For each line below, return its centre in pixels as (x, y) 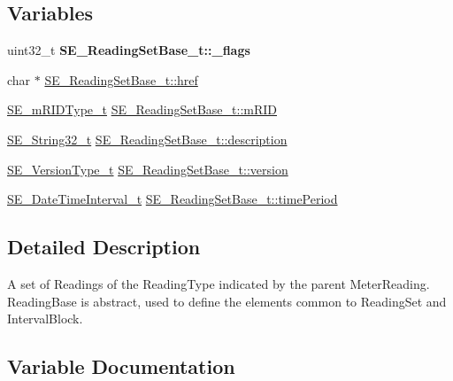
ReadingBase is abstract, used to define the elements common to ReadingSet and (227, 301)
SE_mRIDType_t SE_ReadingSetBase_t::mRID (142, 109)
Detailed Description (104, 247)
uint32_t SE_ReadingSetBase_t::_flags (129, 50)
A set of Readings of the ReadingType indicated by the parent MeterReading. (219, 283)
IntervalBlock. (45, 319)
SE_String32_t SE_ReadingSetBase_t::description (147, 139)
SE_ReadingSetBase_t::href (121, 79)
